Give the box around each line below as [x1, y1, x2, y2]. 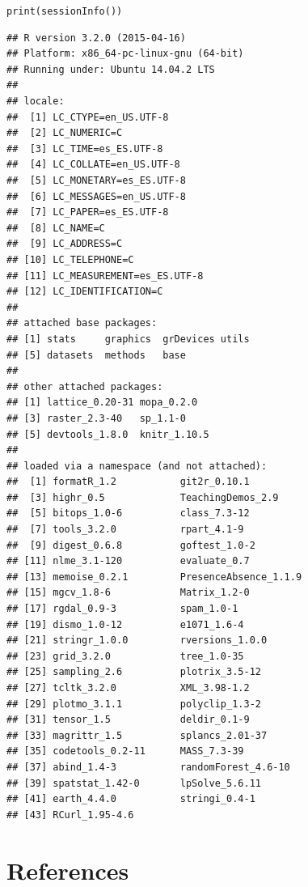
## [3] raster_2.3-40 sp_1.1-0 [6, 412, 186, 424]
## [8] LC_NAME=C [6, 222, 105, 234]
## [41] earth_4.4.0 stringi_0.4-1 [6, 793, 255, 805]
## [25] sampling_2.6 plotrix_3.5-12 [6, 666, 261, 678]
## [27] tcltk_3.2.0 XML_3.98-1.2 [6, 682, 250, 694]
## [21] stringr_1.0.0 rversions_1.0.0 [6, 634, 268, 647]
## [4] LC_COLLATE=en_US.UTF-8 [6, 159, 180, 171]
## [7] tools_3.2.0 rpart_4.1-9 [6, 524, 244, 536]
